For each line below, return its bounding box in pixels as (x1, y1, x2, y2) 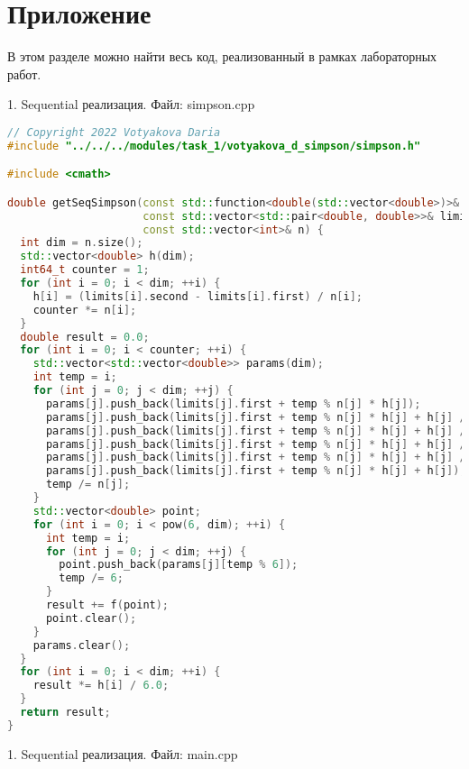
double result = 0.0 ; (20, 330, 150, 343)
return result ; (20, 706, 111, 719)
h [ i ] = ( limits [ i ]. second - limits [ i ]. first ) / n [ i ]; (32, 289, 363, 303)
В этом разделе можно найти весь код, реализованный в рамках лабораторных (7, 47, 437, 66)
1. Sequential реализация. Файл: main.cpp (7, 744, 238, 763)
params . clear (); (32, 638, 131, 652)
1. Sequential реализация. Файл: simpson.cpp (7, 95, 255, 114)
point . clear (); (45, 611, 137, 625)
